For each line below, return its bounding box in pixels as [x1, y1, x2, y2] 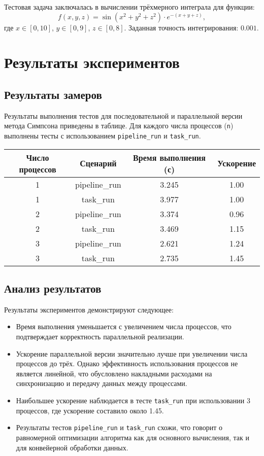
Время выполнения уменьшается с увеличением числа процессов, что [16, 321, 232, 332]
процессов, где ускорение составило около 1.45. [16, 405, 164, 415]
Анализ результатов [4, 280, 102, 296]
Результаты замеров [4, 86, 102, 102]
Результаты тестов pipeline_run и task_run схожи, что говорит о [16, 422, 223, 433]
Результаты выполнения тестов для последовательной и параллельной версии [4, 110, 243, 121]
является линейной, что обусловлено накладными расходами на [16, 368, 212, 378]
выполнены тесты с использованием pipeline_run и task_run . [4, 130, 201, 141]
